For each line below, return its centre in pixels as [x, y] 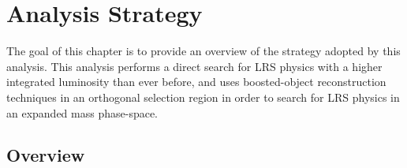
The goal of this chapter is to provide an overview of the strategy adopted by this [203, 51]
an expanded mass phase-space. [82, 112]
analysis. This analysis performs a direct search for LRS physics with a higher [194, 66]
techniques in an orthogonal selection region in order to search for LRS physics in [203, 97]
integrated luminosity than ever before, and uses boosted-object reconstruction [196, 82]
